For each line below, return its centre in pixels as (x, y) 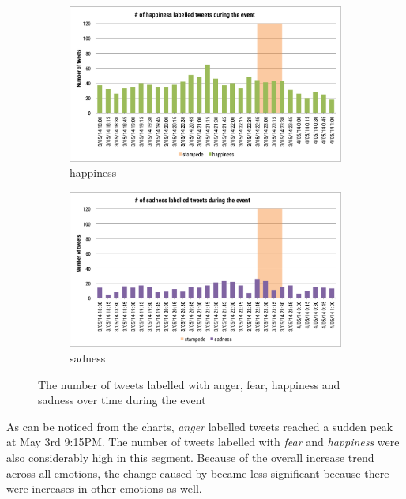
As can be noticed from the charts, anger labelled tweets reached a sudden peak (200, 426)
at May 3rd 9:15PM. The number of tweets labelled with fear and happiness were (203, 442)
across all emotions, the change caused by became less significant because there (198, 473)
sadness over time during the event (122, 400)
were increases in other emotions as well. (104, 488)
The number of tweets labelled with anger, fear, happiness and (189, 384)
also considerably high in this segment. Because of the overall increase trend (190, 457)
